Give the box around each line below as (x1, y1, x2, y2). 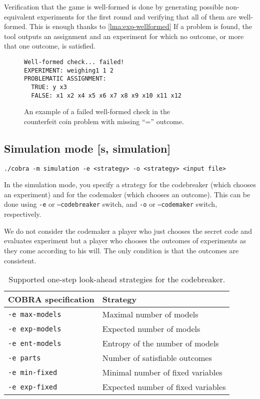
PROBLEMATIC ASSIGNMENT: (24, 75, 106, 83)
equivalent (4, 11, 35, 22)
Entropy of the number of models (102, 337, 219, 349)
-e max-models (8, 310, 61, 318)
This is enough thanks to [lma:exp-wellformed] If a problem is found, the (29, 21, 252, 32)
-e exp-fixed (8, 382, 57, 391)
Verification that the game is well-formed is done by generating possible (4, 2, 223, 12)
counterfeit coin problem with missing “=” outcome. (24, 116, 184, 126)
